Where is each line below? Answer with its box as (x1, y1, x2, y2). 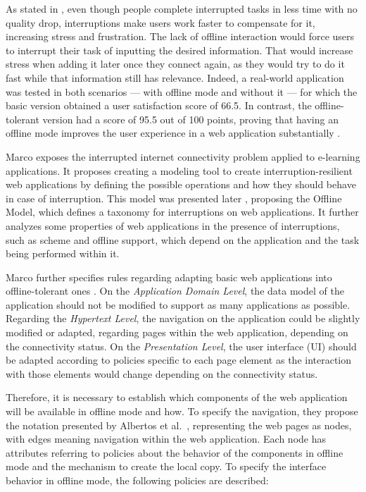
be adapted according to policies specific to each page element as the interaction (6, 352, 352, 367)
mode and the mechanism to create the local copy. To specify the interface (6, 459, 327, 474)
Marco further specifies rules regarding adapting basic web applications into (6, 269, 332, 284)
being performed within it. (6, 246, 120, 261)
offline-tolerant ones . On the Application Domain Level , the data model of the (6, 283, 344, 298)
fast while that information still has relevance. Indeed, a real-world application (6, 70, 344, 85)
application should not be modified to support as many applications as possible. (6, 297, 351, 312)
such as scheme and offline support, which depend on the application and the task (6, 232, 360, 247)
